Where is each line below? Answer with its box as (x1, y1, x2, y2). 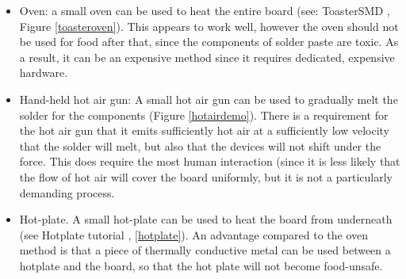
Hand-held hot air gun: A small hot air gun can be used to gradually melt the (19, 90, 398, 107)
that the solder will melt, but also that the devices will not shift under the (19, 137, 381, 154)
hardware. (19, 64, 68, 81)
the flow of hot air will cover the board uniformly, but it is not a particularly (19, 168, 393, 185)
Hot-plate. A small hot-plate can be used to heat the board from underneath (19, 211, 393, 227)
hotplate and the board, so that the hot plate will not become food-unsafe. (19, 257, 383, 273)
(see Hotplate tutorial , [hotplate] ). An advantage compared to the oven (19, 226, 369, 243)
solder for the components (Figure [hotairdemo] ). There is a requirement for (19, 106, 389, 123)
